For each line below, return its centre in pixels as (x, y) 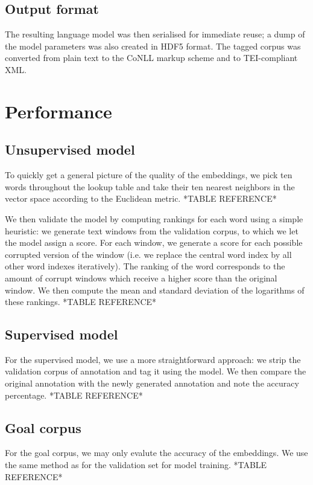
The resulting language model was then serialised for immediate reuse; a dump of (155, 34)
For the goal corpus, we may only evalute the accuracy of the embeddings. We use (156, 453)
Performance (58, 111)
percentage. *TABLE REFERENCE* (74, 395)
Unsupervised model (70, 149)
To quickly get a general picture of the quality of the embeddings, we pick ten (149, 175)
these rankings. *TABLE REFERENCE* (81, 302)
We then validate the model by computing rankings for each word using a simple (154, 218)
